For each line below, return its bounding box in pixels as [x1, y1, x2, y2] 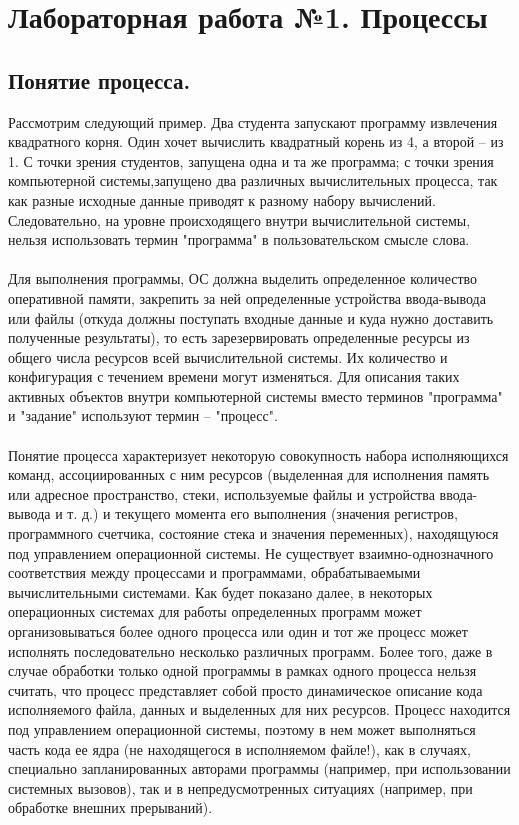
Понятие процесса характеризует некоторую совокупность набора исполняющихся [8, 444, 509, 465]
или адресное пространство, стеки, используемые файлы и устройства [8, 483, 435, 504]
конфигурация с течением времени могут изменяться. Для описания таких [8, 366, 460, 387]
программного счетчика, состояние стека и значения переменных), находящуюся [8, 523, 499, 544]
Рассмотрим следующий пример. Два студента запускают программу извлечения [8, 111, 498, 132]
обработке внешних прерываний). [8, 797, 213, 818]
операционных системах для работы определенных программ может [8, 601, 422, 622]
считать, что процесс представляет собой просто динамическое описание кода [8, 679, 483, 700]
